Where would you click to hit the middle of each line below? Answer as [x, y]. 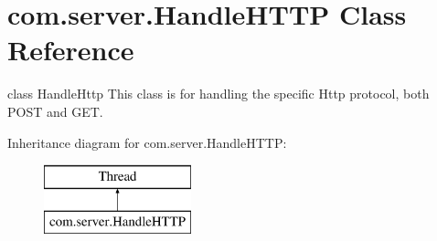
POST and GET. [55, 111]
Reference [71, 50]
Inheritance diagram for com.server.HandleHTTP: [147, 142]
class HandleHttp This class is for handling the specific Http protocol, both [218, 94]
